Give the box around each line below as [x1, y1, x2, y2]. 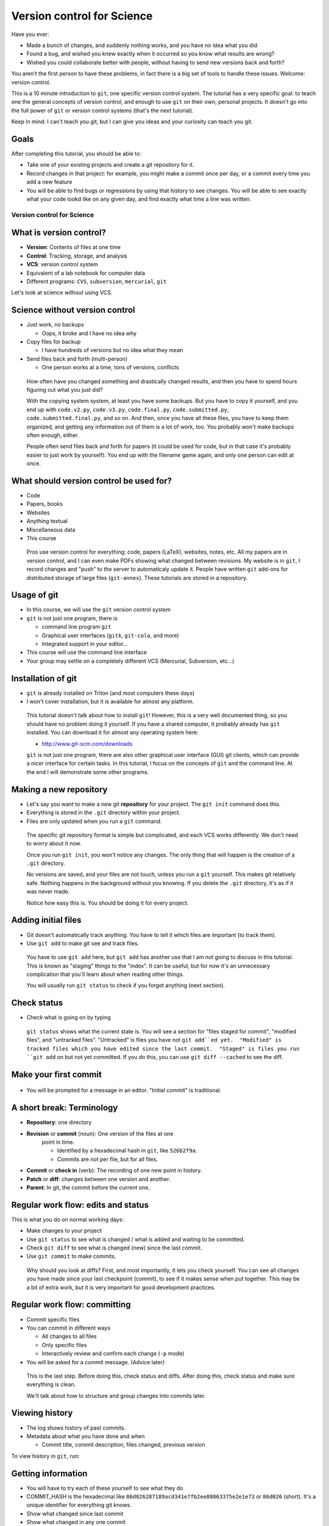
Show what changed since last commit [26, 1510, 124, 1517]
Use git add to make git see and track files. [26, 939, 140, 947]
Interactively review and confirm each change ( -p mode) [41, 1350, 185, 1358]
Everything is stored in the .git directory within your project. [26, 809, 181, 816]
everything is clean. [26, 1381, 76, 1388]
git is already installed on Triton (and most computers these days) [26, 689, 195, 696]
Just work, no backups [26, 321, 85, 328]
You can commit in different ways [26, 1324, 111, 1331]
